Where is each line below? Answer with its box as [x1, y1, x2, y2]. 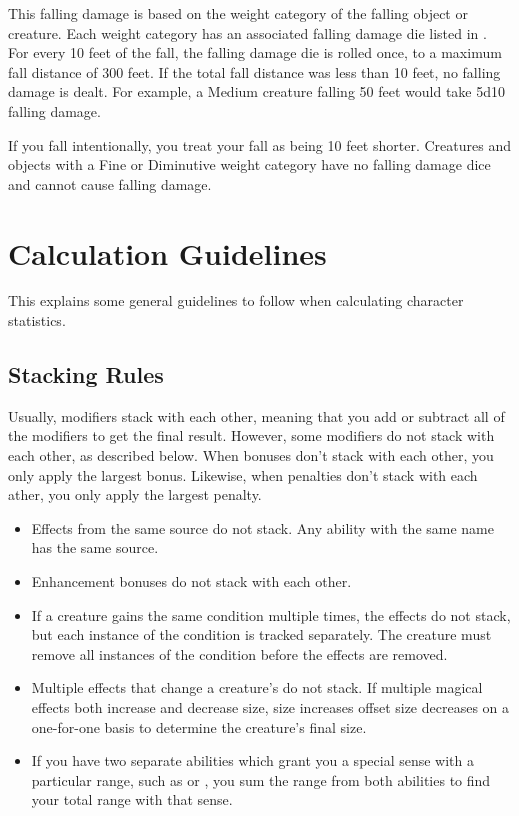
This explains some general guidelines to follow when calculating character [8, 290, 464, 311]
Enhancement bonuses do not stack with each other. [31, 571, 352, 592]
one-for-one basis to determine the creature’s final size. [31, 716, 367, 737]
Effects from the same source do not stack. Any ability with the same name [31, 517, 494, 538]
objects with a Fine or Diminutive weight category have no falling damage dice [8, 154, 491, 175]
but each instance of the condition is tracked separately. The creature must [31, 624, 492, 645]
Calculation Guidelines [8, 232, 327, 273]
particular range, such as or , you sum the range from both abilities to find [31, 769, 491, 790]
